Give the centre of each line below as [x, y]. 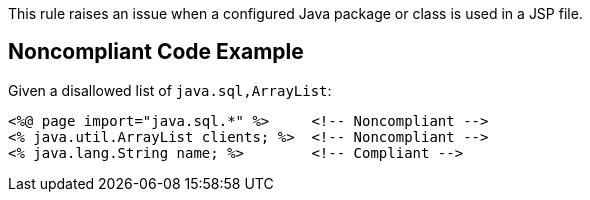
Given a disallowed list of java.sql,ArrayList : [170, 90]
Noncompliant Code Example [156, 52]
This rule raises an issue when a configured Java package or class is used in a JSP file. [295, 13]
